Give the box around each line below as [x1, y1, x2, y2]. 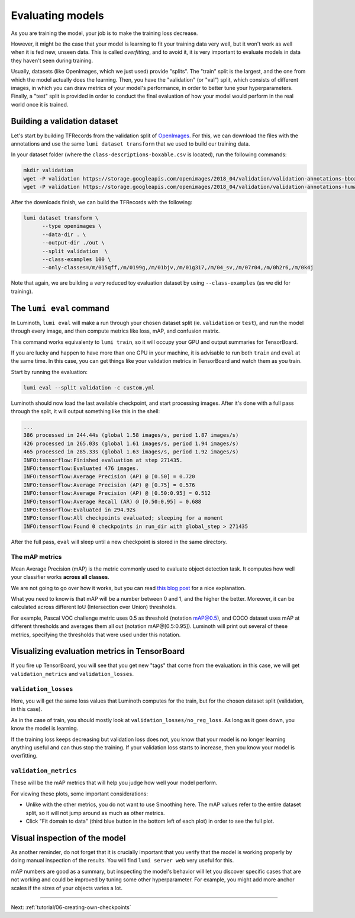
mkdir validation [23, 167, 74, 174]
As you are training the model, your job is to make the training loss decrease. [11, 30, 198, 37]
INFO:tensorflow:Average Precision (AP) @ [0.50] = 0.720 [23, 474, 195, 480]
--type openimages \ [42, 223, 102, 230]
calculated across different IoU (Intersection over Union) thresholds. [11, 604, 177, 611]
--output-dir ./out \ [42, 240, 105, 246]
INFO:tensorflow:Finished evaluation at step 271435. [23, 456, 183, 463]
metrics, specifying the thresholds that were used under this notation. [11, 631, 181, 638]
